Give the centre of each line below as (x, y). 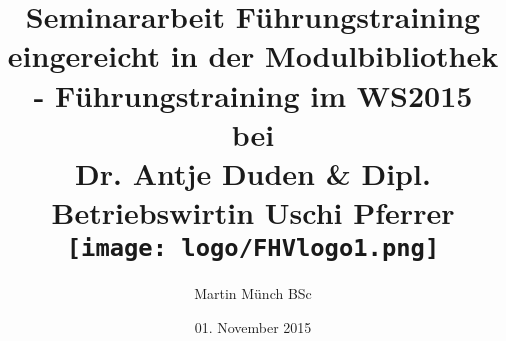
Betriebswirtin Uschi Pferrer (253, 212)
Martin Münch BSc (253, 293)
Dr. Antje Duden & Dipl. (253, 172)
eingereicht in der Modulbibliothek (253, 55)
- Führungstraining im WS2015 (253, 94)
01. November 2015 (253, 326)
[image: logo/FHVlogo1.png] (253, 248)
